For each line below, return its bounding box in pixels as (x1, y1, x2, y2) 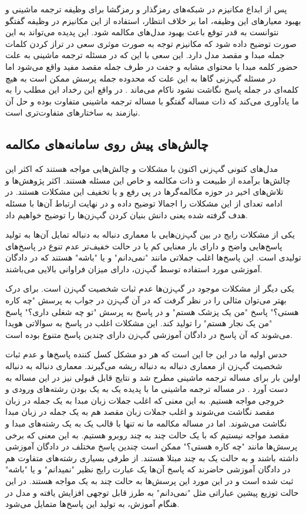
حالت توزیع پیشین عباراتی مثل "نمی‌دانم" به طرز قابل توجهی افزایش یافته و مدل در (5, 486, 299, 498)
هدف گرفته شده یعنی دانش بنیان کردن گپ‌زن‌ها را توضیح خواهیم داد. (5, 208, 248, 221)
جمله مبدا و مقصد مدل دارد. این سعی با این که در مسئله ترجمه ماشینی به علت (5, 49, 285, 61)
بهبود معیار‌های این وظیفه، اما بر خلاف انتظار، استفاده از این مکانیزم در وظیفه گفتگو (5, 14, 301, 26)
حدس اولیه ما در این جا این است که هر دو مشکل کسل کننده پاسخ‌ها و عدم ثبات (5, 348, 288, 360)
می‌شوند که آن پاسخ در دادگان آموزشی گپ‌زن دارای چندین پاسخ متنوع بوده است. (5, 328, 293, 340)
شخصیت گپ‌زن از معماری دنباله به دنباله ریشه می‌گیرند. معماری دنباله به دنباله (5, 360, 283, 372)
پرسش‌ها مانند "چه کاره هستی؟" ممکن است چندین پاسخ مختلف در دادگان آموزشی (5, 440, 298, 452)
